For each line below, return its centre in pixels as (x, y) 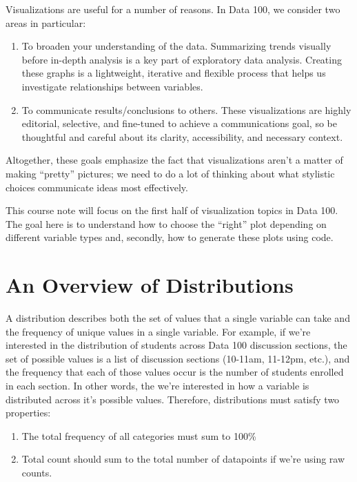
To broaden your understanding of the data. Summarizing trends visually (176, 46)
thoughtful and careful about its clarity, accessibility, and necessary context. (182, 136)
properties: (28, 413)
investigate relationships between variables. (112, 86)
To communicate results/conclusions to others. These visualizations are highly (186, 109)
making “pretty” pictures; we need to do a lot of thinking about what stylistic (170, 173)
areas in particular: (46, 22)
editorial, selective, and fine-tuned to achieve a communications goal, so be (179, 123)
